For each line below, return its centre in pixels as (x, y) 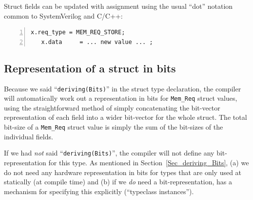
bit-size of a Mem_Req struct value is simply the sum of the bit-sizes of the (114, 127)
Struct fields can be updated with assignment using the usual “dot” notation (118, 6)
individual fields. (29, 136)
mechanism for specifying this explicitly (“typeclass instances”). (99, 191)
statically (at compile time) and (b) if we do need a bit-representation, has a (118, 182)
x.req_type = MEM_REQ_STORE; (78, 33)
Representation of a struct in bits (90, 68)
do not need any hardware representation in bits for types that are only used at (123, 172)
